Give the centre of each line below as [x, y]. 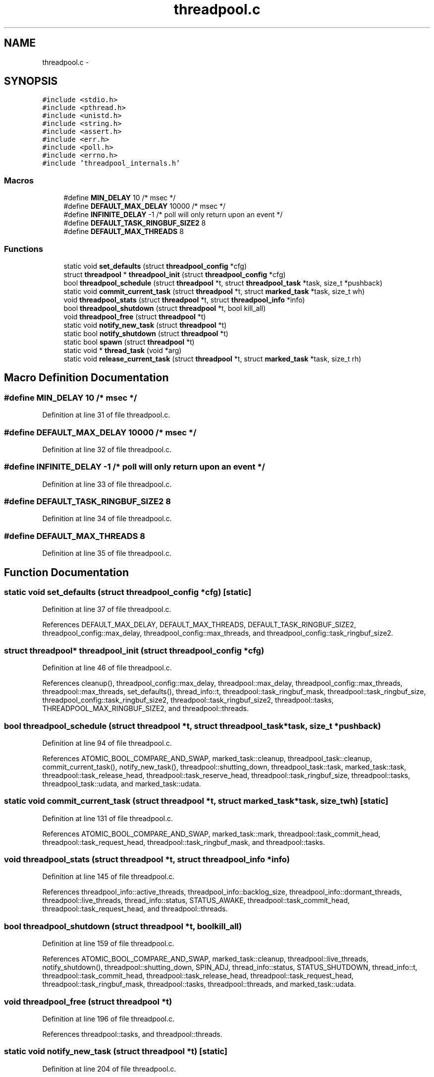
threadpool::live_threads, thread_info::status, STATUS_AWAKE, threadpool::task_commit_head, [196, 900]
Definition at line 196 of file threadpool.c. [108, 1018]
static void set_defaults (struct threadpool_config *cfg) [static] [128, 592]
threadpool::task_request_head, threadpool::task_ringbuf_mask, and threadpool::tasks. [184, 842]
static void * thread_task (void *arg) [123, 350]
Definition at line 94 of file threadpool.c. [107, 743]
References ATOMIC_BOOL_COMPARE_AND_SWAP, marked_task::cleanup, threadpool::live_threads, [205, 959]
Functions [24, 249]
